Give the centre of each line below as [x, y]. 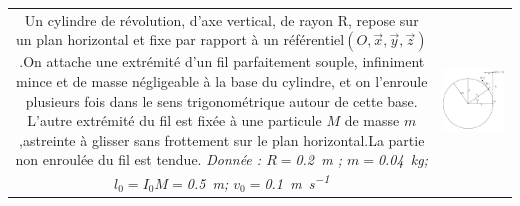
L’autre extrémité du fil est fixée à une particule [174, 120]
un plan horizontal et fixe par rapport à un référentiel [180, 39]
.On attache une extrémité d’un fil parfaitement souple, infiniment [222, 61]
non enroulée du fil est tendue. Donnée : [138, 159]
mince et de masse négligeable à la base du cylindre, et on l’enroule [222, 80]
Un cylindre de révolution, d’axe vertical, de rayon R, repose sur [221, 19]
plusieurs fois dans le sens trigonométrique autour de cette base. [221, 100]
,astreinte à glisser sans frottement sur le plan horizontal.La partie [222, 139]
